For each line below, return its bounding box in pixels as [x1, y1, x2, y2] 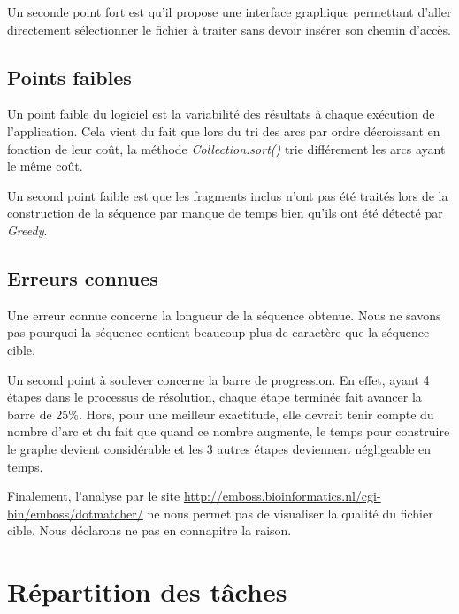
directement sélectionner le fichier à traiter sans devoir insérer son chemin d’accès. [7, 19, 451, 38]
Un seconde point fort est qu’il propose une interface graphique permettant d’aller [7, 3, 452, 20]
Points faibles [7, 63, 132, 90]
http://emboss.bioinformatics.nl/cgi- [183, 487, 381, 505]
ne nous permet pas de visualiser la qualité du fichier [147, 503, 433, 522]
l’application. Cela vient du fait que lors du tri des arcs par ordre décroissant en [7, 121, 440, 140]
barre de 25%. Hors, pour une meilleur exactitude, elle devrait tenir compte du [7, 404, 434, 423]
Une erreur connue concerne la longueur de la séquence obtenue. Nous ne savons [7, 305, 441, 324]
